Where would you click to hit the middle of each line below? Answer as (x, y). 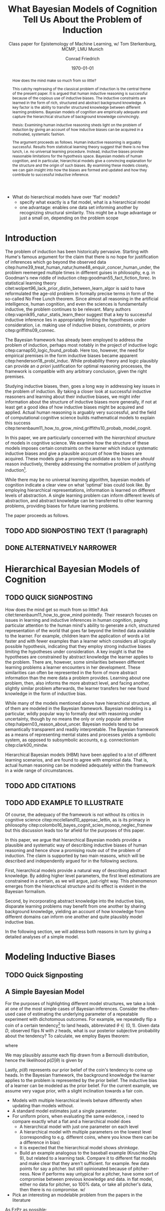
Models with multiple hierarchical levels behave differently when (77, 1100)
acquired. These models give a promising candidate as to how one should (80, 459)
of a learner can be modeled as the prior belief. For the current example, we (82, 1086)
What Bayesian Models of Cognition (82, 9)
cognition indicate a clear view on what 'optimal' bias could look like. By (78, 485)
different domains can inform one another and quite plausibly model (74, 917)
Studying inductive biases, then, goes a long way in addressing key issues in (82, 386)
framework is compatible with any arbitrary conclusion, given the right (76, 371)
